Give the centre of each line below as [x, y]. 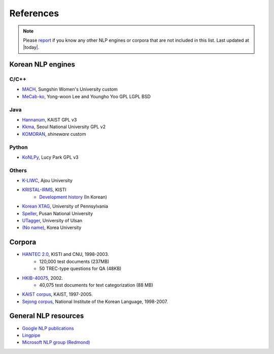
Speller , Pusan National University [58, 213]
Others [18, 170]
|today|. [31, 47]
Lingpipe [31, 335]
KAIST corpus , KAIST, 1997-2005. [57, 294]
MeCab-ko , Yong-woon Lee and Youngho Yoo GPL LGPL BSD [86, 96]
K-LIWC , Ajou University [47, 181]
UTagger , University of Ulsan [52, 221]
